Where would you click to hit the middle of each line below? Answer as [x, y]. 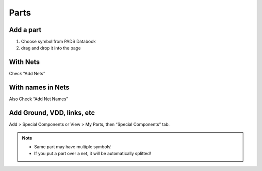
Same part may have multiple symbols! [73, 147]
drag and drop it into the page [51, 48]
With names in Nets [39, 87]
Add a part [25, 30]
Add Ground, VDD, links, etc [52, 113]
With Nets [25, 62]
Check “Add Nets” [27, 74]
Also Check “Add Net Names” [39, 99]
